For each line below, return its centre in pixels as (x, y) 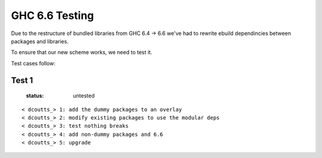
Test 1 (22, 80)
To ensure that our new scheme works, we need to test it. (82, 52)
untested (84, 96)
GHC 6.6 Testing (52, 15)
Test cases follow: (33, 63)
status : (35, 96)
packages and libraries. (40, 41)
